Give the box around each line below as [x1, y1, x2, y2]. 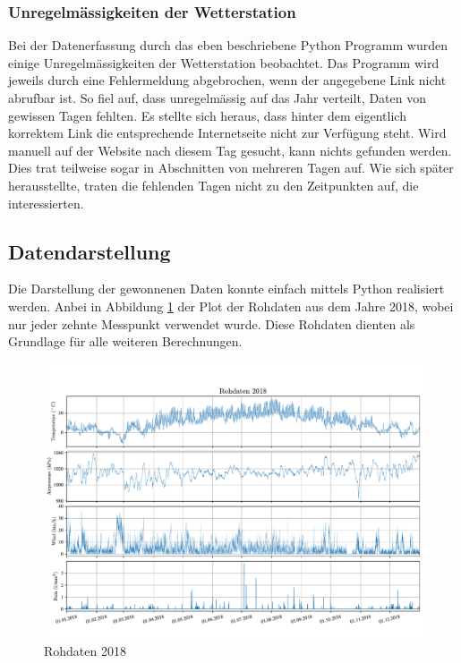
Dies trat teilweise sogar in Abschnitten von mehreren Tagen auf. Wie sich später [8, 158, 454, 177]
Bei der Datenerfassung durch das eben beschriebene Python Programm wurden [8, 36, 448, 55]
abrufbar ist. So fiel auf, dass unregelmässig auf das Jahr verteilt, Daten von [8, 89, 426, 106]
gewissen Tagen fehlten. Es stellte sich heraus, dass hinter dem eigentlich [8, 106, 406, 124]
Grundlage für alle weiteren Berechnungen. [8, 332, 243, 351]
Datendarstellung [8, 237, 171, 265]
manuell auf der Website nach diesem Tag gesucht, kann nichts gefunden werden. [8, 140, 452, 159]
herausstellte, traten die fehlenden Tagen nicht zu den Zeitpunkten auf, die [8, 175, 419, 194]
